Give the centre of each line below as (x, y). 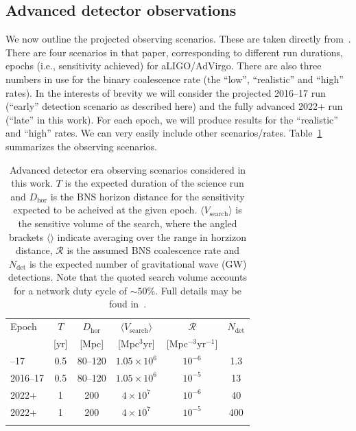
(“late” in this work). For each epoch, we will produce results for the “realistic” (172, 119)
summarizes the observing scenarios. (81, 146)
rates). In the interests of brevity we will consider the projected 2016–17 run (166, 92)
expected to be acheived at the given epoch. (105, 210)
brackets (26, 236)
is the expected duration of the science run (154, 183)
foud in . (128, 304)
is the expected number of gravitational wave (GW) (138, 263)
